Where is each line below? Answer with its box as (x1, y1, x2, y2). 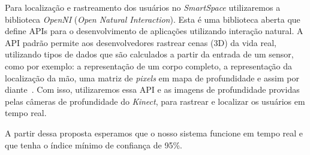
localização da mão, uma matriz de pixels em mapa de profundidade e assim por (5, 71, 299, 84)
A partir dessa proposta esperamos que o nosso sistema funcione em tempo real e (5, 126, 303, 139)
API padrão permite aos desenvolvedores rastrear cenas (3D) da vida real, (5, 36, 276, 48)
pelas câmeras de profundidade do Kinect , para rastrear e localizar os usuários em (5, 95, 305, 107)
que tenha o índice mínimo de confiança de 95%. (5, 138, 182, 151)
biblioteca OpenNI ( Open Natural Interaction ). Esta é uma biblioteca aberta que (5, 13, 300, 25)
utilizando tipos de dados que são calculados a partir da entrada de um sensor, (5, 48, 294, 60)
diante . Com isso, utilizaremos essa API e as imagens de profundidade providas (5, 83, 300, 96)
